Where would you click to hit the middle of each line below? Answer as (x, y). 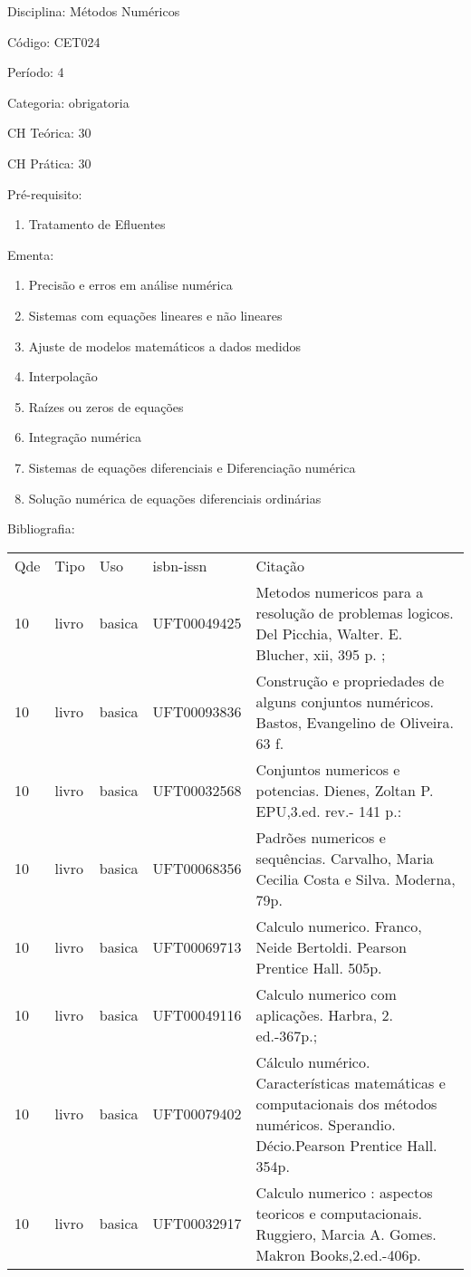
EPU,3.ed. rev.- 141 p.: (329, 811)
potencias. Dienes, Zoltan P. (345, 790)
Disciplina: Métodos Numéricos (94, 11)
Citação (280, 565)
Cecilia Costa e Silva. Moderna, (356, 879)
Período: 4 (36, 72)
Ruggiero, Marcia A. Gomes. (346, 1234)
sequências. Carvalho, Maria (345, 858)
